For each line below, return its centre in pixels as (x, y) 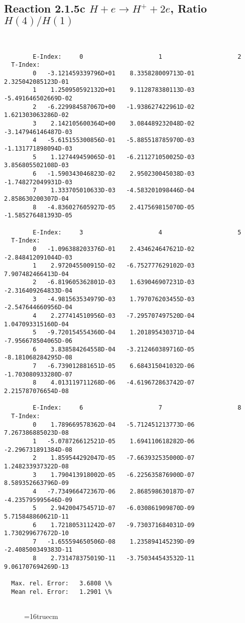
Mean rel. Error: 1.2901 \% (62, 592)
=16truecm (41, 616)
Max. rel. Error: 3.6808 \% (62, 584)
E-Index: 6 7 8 (137, 408)
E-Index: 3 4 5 (137, 232)
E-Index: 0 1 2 (137, 56)
